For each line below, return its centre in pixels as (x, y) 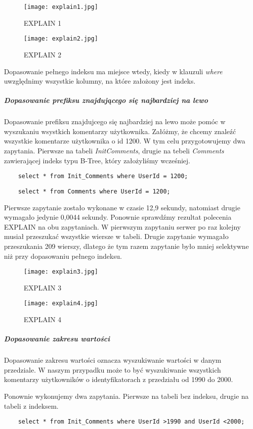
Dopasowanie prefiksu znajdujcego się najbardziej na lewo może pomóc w (115, 121)
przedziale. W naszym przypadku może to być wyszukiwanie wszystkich (113, 369)
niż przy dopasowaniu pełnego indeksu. (63, 256)
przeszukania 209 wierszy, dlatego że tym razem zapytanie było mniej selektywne (126, 246)
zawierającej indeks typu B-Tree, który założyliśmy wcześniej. (97, 160)
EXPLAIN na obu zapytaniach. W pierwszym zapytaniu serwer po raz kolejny (123, 226)
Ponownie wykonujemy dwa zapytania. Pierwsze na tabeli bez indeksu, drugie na (126, 396)
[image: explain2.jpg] (61, 39)
